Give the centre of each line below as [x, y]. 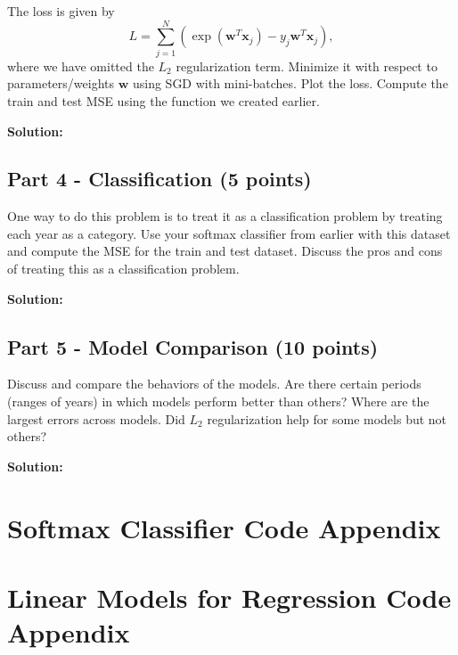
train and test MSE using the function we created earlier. [164, 100]
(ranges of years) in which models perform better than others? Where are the [218, 401]
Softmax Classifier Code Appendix [224, 527]
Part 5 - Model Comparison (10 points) [193, 346]
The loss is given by [61, 11]
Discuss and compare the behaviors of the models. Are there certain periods [214, 384]
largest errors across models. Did [96, 418]
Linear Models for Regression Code [229, 597]
